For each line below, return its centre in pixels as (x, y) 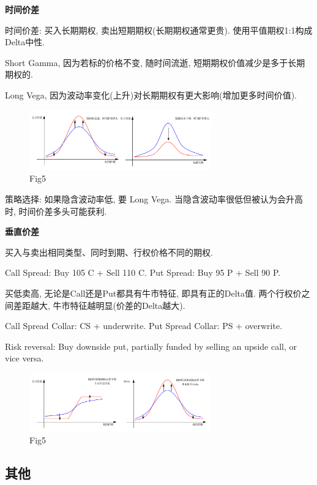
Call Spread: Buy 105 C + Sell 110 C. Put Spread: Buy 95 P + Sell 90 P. (143, 272)
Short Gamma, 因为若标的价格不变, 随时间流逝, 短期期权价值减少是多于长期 (155, 62)
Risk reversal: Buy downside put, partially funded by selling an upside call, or (151, 346)
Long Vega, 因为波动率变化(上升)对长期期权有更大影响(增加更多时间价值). (151, 94)
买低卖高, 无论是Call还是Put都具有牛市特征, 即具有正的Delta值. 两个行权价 (153, 293)
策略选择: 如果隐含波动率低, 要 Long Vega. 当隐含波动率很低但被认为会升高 (154, 199)
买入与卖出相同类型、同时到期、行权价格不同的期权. (109, 252)
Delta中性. (25, 42)
